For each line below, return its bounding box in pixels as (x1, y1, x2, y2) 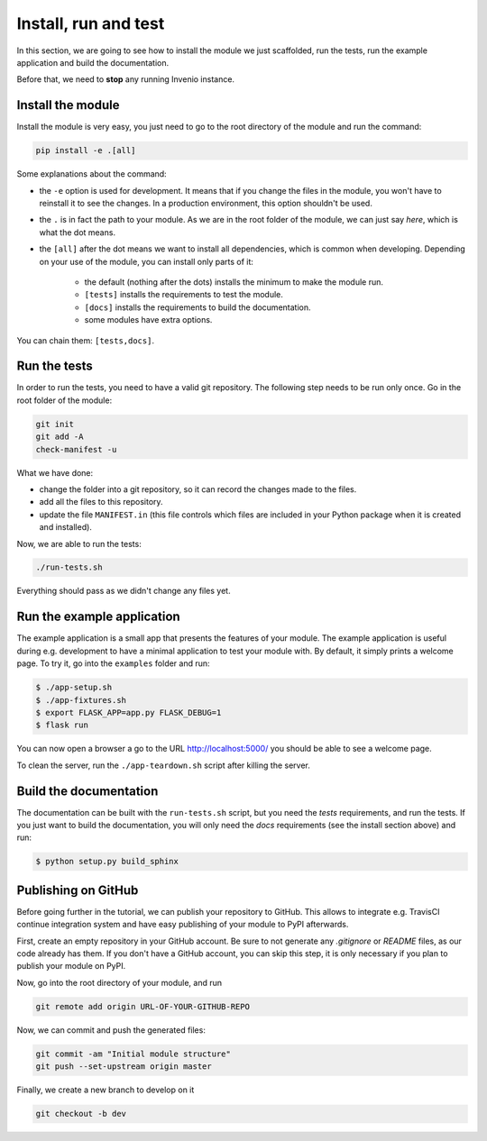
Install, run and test (16, 14, 165, 33)
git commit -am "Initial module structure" (35, 1048, 232, 1059)
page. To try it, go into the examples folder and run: (16, 658, 211, 669)
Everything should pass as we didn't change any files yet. (16, 586, 231, 597)
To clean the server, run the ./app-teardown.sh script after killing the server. (16, 760, 310, 771)
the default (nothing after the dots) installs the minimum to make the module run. (84, 276, 383, 288)
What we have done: (16, 467, 94, 478)
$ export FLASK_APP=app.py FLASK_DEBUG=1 (35, 707, 222, 717)
